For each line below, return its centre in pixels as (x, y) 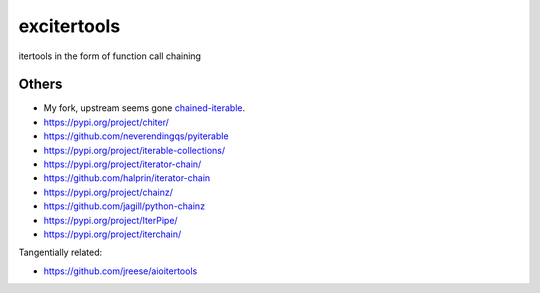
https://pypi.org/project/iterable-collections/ (134, 150)
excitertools (69, 26)
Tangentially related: (60, 252)
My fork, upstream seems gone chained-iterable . (144, 108)
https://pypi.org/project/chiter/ (106, 122)
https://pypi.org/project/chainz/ (108, 192)
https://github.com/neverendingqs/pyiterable (136, 136)
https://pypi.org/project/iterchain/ (112, 234)
